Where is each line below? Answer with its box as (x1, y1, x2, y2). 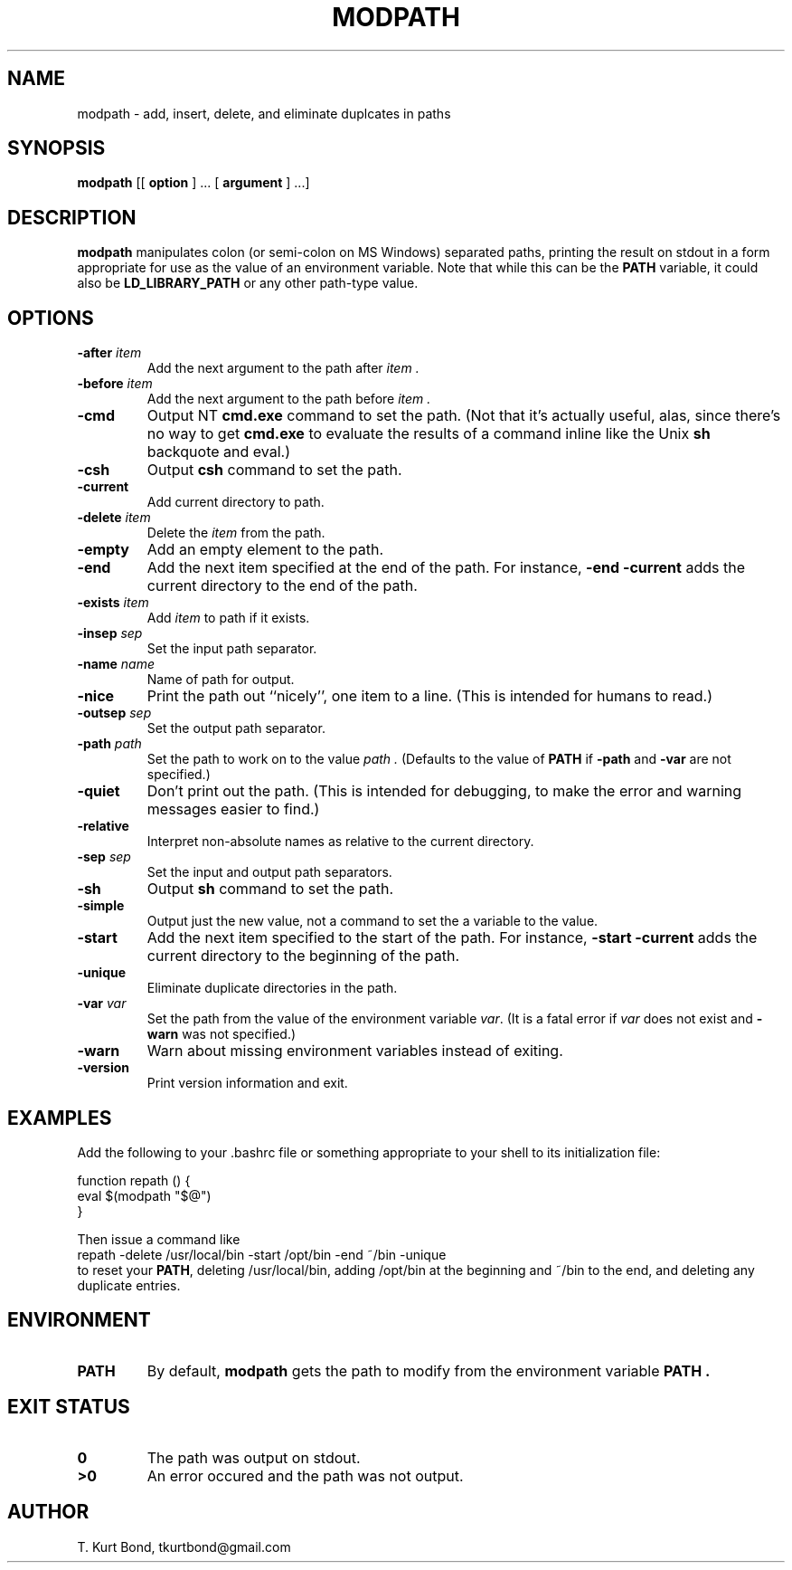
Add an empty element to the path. (146, 540, 384, 559)
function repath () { (77, 1172, 191, 1188)
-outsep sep (77, 705, 152, 721)
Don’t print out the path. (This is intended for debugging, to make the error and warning (146, 782, 742, 801)
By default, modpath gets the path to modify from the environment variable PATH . (146, 1361, 711, 1380)
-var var (77, 995, 127, 1012)
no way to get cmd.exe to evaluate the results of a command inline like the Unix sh (146, 424, 711, 443)
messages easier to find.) (146, 800, 320, 819)
